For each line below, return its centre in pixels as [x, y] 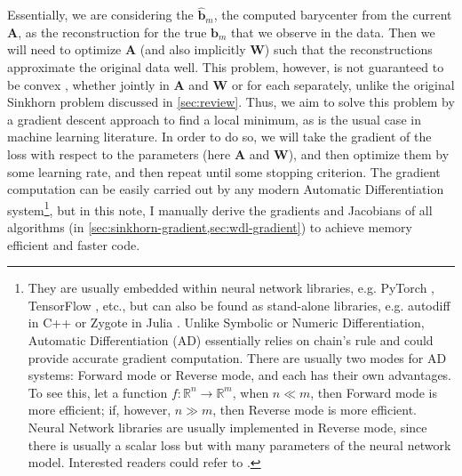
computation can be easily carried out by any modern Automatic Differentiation [226, 189]
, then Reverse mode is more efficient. [315, 410]
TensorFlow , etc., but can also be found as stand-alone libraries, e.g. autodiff [239, 305]
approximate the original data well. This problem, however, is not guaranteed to [226, 67]
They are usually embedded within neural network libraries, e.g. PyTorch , [231, 288]
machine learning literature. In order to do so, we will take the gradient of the [219, 137]
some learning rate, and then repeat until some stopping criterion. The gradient [224, 171]
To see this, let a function [98, 392]
